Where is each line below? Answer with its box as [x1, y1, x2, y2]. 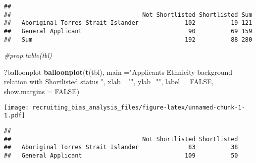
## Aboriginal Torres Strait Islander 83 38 [4, 144, 238, 151]
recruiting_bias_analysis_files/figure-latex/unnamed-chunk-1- [32, 104, 245, 111]
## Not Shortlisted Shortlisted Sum [4, 11, 253, 18]
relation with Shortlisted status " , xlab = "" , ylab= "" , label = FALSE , [4, 76, 214, 87]
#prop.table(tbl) [4, 50, 52, 60]
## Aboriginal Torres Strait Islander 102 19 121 [4, 19, 253, 27]
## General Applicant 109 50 [4, 152, 238, 159]
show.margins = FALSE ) [4, 86, 80, 97]
